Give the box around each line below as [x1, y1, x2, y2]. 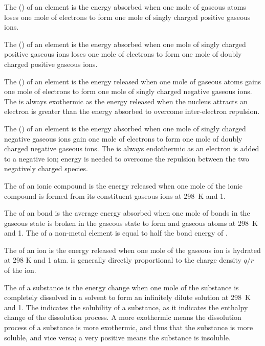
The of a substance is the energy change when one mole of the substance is [4, 282, 239, 292]
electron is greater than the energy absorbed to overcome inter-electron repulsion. [4, 106, 260, 117]
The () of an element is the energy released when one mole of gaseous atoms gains [4, 76, 261, 86]
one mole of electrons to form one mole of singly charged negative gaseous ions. [4, 86, 252, 97]
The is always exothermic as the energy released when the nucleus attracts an [4, 96, 248, 106]
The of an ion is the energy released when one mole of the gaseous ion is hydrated [4, 244, 261, 255]
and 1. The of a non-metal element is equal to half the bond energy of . [4, 227, 228, 238]
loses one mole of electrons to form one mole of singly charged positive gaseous [4, 11, 251, 22]
